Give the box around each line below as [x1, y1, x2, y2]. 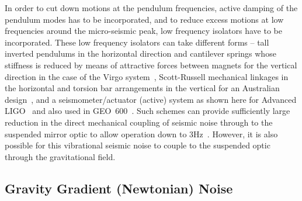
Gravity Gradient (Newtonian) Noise [5, 179, 233, 197]
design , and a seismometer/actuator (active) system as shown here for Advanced [5, 93, 297, 105]
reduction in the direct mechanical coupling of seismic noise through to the [5, 116, 273, 128]
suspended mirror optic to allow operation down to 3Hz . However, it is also [5, 127, 278, 140]
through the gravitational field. [5, 150, 116, 162]
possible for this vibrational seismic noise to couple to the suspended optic [5, 139, 270, 151]
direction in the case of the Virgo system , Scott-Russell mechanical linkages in [5, 70, 289, 82]
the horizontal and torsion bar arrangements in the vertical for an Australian [5, 82, 280, 94]
